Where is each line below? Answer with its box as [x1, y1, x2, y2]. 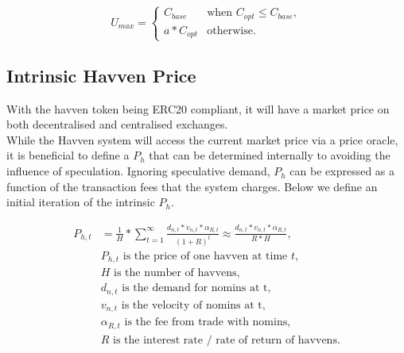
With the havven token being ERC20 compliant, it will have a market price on [6, 100, 390, 117]
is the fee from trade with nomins [124, 317, 288, 328]
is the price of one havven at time [122, 250, 288, 262]
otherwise [207, 25, 253, 36]
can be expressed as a [289, 163, 395, 179]
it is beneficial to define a [6, 147, 130, 163]
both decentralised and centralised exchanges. [6, 116, 228, 132]
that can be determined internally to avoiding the [149, 147, 390, 163]
